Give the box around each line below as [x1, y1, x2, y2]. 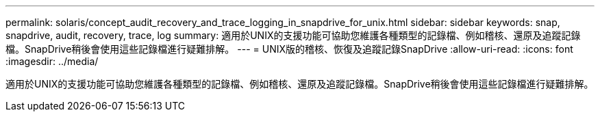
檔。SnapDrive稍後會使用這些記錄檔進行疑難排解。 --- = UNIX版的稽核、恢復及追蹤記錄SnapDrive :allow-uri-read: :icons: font [5, 43, 573, 55]
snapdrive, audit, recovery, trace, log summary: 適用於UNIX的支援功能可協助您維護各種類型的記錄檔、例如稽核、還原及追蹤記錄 [5, 29, 581, 41]
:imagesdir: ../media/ [5, 55, 99, 67]
